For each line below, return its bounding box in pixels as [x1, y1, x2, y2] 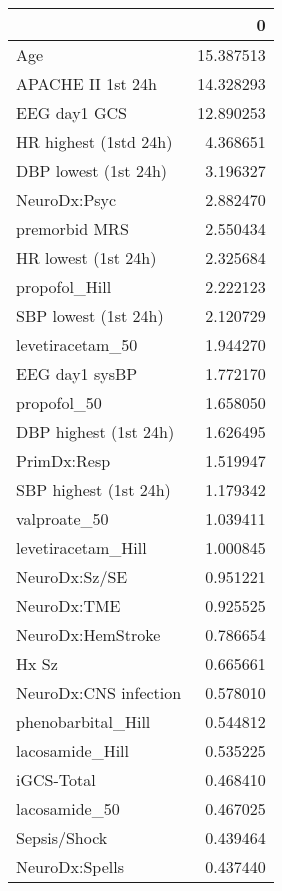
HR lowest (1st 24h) [16, 246, 157, 269]
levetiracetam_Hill [16, 536, 147, 559]
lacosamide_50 [16, 797, 120, 820]
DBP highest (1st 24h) [16, 420, 175, 443]
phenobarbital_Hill [16, 710, 151, 733]
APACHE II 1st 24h [16, 72, 157, 95]
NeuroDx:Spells [16, 855, 124, 878]
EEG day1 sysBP [16, 362, 138, 385]
